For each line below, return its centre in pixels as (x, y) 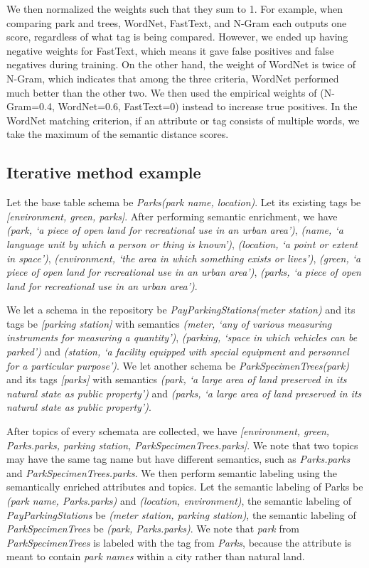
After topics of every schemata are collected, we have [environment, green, (168, 431)
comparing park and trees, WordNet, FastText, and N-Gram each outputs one (177, 22)
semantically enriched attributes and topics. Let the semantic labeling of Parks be (185, 487)
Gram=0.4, (31, 106)
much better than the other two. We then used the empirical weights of (162, 92)
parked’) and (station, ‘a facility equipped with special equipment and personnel (178, 352)
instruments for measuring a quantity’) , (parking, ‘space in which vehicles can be (182, 337)
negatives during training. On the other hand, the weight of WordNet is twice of (181, 64)
